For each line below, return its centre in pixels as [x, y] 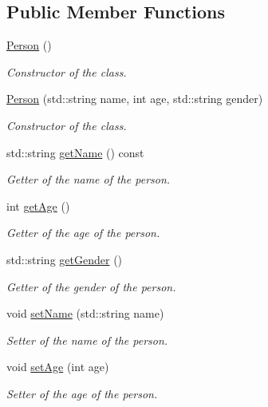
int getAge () [38, 205]
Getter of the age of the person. [83, 233]
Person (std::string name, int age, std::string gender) [135, 99]
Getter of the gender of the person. [91, 286]
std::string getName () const [75, 152]
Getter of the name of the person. [89, 179]
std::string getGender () [65, 259]
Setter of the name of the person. [87, 340]
